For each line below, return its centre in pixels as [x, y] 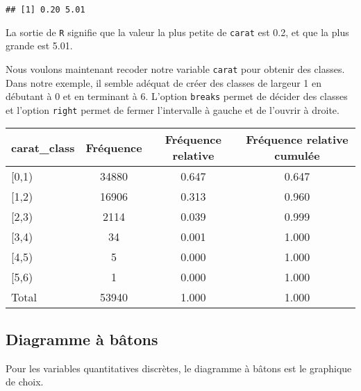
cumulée [297, 156]
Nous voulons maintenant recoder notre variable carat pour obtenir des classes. [175, 68]
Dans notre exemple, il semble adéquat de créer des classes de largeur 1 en [163, 82]
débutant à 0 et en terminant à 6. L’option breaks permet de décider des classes [177, 96]
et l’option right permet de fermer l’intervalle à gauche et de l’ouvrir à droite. [173, 109]
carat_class [43, 147]
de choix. [25, 382]
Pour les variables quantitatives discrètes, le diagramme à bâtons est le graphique [179, 368]
